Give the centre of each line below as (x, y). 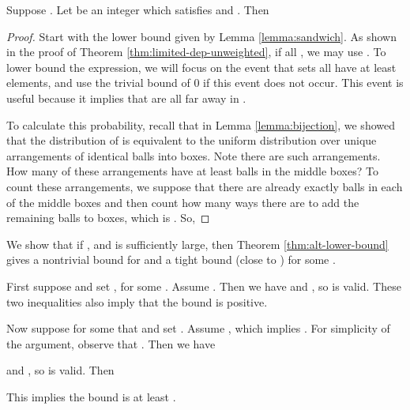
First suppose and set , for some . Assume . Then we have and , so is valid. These (204, 286)
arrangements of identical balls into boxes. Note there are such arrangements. (194, 155)
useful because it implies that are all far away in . (126, 98)
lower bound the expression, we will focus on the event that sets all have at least (201, 67)
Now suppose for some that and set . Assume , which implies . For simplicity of (198, 328)
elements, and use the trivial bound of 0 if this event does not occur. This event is (205, 83)
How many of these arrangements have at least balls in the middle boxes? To (192, 171)
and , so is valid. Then (60, 370)
